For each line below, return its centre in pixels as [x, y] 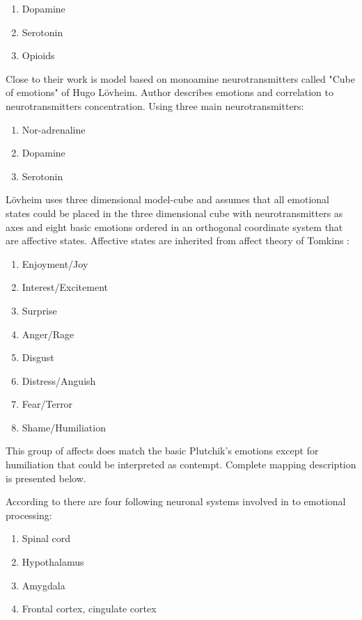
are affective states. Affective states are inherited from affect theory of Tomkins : [178, 240]
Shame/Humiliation [64, 427]
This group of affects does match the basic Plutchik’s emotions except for [162, 451]
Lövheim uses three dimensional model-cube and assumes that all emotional [167, 199]
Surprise [39, 310]
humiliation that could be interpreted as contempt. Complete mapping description [181, 464]
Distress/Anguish [59, 380]
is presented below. [46, 478]
